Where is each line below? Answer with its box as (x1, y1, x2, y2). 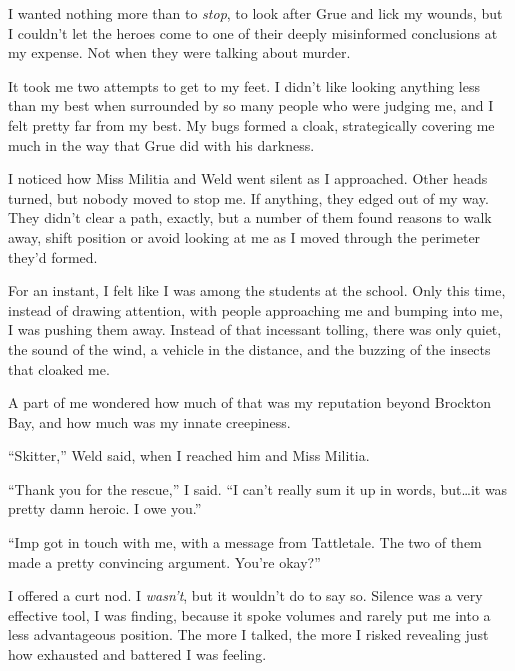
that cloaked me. (8, 358, 110, 379)
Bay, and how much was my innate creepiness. (8, 411, 291, 432)
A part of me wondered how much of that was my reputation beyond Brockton (8, 392, 492, 413)
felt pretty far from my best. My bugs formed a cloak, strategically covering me (8, 114, 495, 135)
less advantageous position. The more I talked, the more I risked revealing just (8, 624, 489, 645)
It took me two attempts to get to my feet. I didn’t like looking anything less (8, 75, 480, 96)
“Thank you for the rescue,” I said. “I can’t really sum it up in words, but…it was (8, 478, 508, 499)
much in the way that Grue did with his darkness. (8, 134, 315, 155)
